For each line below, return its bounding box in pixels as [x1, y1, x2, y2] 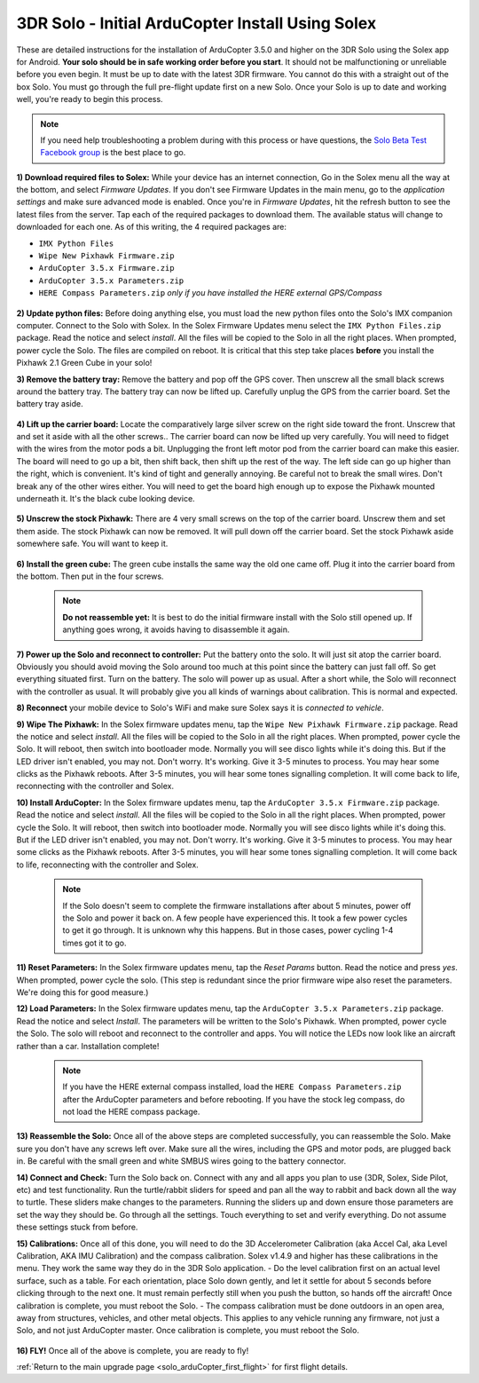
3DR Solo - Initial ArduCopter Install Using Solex [16, 13, 377, 33]
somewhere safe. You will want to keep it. [16, 538, 169, 549]
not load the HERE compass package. [62, 1106, 200, 1118]
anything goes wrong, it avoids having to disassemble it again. [62, 624, 290, 635]
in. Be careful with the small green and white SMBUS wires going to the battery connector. [16, 1156, 346, 1166]
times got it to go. [62, 937, 127, 948]
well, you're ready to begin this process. [16, 94, 163, 105]
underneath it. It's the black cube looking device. [16, 494, 195, 504]
